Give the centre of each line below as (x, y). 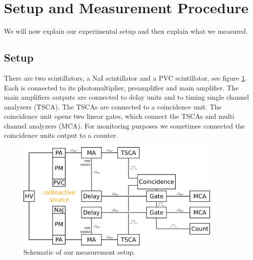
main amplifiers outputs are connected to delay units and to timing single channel (126, 97)
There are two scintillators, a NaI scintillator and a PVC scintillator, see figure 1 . (126, 77)
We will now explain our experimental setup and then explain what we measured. (126, 31)
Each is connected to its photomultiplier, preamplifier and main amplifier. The (121, 87)
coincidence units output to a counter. (61, 135)
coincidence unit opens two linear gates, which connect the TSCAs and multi (119, 116)
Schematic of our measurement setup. (80, 252)
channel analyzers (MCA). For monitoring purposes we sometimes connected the (125, 125)
